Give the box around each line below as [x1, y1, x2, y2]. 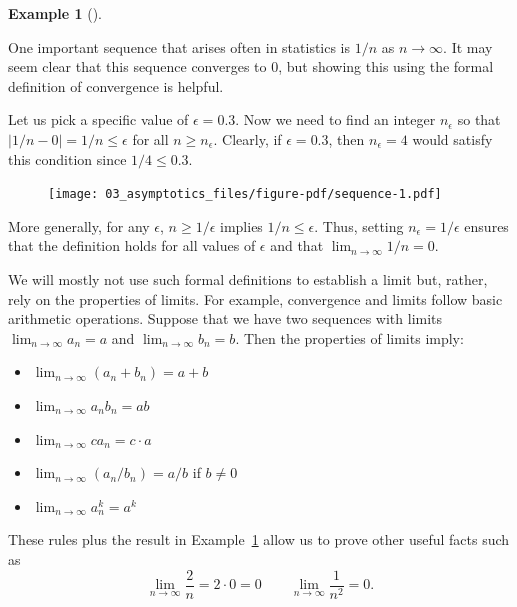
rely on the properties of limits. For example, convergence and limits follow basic [8, 288, 503, 309]
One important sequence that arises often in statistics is [8, 36, 351, 57]
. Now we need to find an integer [235, 109, 436, 130]
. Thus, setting [314, 215, 404, 236]
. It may [443, 36, 493, 57]
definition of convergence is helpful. [8, 75, 224, 96]
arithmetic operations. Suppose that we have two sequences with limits [8, 308, 443, 329]
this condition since [8, 148, 127, 169]
